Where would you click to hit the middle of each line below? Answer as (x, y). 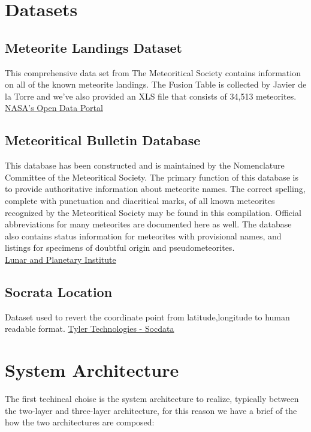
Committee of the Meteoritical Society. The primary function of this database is (152, 177)
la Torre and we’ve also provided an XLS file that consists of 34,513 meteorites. (151, 96)
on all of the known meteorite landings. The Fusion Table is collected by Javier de (156, 84)
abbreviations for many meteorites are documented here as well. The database (148, 224)
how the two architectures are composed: (80, 422)
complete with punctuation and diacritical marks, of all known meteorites (140, 200)
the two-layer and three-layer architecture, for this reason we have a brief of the (151, 410)
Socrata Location (59, 291)
